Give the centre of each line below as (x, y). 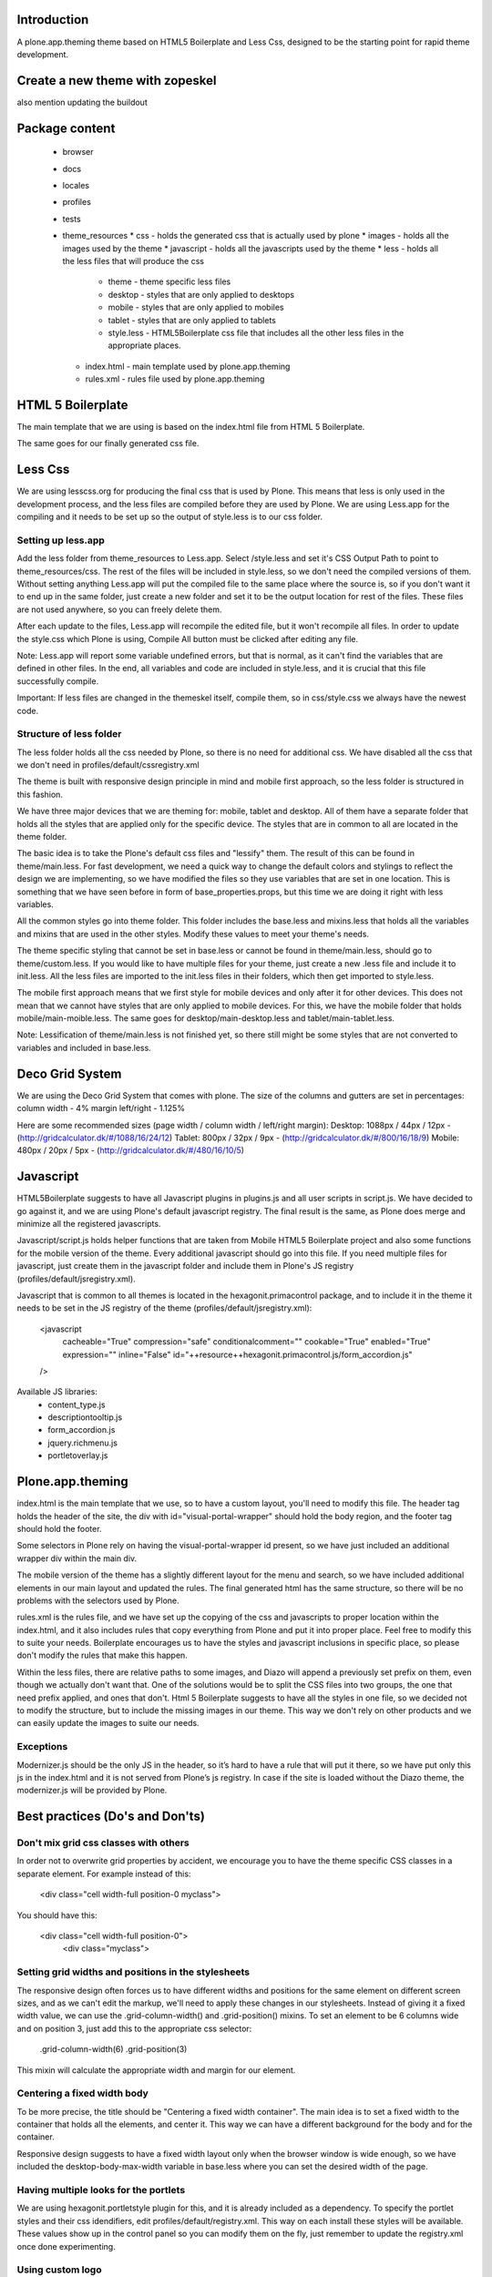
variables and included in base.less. (84, 1047)
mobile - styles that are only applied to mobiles (196, 307)
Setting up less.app (61, 540)
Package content (66, 128)
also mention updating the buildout (82, 102)
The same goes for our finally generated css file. (108, 444)
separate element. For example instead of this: (104, 1874)
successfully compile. (58, 681)
